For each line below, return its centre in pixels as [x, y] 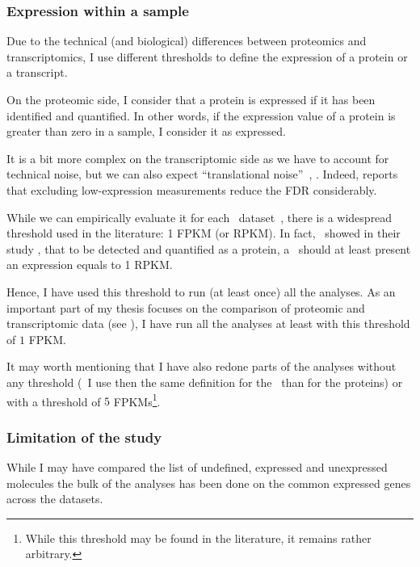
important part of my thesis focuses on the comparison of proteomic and [186, 307]
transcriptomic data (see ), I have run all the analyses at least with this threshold [208, 323]
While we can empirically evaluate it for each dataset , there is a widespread [199, 217]
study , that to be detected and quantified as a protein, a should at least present [209, 248]
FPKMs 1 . [137, 400]
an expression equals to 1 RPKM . [90, 265]
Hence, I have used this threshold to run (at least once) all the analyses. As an [201, 291]
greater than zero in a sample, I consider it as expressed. [146, 131]
